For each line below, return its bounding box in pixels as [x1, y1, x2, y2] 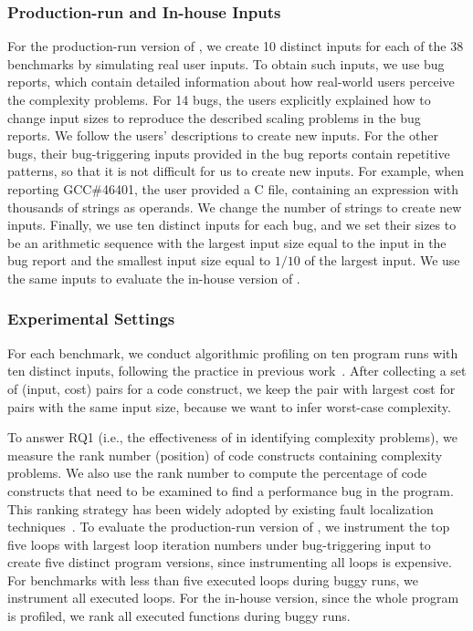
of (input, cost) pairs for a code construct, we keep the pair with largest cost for [7, 378, 456, 398]
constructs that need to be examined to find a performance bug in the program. [7, 481, 454, 500]
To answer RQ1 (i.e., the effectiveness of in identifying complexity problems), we [7, 428, 457, 447]
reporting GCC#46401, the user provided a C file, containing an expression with [7, 179, 459, 198]
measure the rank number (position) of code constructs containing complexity [7, 445, 443, 464]
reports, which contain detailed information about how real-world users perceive [7, 72, 455, 91]
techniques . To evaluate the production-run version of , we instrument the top [7, 517, 450, 536]
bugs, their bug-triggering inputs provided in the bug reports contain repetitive [7, 143, 450, 162]
